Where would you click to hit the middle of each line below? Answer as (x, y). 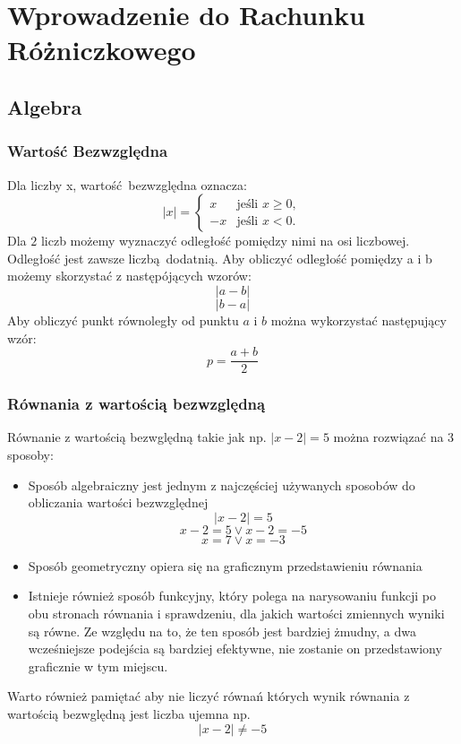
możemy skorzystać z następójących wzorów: (129, 276)
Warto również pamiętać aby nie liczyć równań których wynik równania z (209, 696)
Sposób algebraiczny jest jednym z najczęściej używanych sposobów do (222, 484)
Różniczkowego (102, 50)
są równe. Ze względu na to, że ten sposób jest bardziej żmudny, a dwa (222, 631)
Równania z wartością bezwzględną (137, 404)
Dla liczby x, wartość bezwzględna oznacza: (127, 184)
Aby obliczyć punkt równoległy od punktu (123, 320)
